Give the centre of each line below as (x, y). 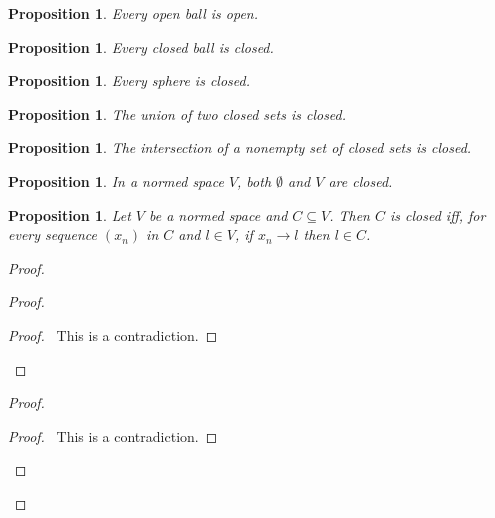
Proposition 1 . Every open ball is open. (133, 13)
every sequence (52, 234)
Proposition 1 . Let (69, 214)
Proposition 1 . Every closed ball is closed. (141, 46)
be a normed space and (218, 214)
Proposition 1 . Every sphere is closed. (129, 80)
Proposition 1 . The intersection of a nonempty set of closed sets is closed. (240, 147)
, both (254, 180)
